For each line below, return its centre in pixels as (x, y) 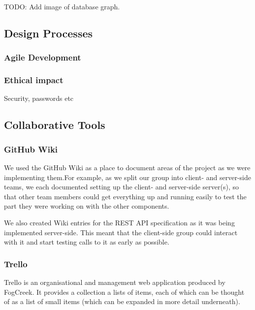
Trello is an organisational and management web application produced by (115, 282)
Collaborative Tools (55, 125)
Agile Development (43, 57)
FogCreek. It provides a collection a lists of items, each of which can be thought (124, 292)
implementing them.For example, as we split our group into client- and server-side (127, 177)
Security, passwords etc (39, 98)
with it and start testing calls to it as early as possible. (87, 242)
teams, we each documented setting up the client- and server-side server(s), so (121, 187)
